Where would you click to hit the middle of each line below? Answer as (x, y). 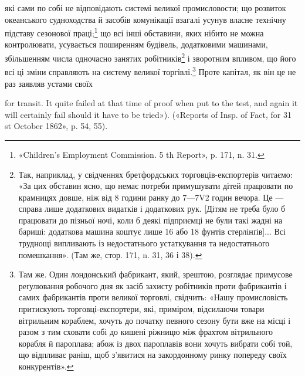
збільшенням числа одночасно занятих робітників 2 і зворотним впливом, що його (150, 57)
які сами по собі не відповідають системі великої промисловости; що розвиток (145, 8)
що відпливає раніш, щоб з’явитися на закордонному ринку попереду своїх (152, 355)
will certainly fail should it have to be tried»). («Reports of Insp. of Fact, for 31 (148, 114)
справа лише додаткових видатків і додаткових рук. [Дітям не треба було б (152, 209)
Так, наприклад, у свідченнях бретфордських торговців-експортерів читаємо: (155, 174)
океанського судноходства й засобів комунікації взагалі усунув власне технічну (145, 19)
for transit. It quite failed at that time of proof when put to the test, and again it (151, 103)
